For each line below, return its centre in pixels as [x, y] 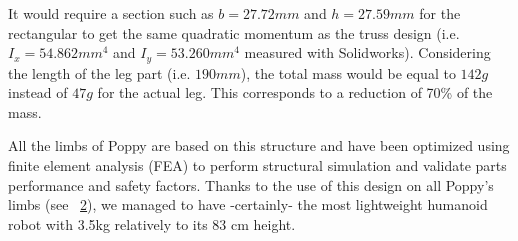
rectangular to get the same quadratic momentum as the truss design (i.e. [234, 32]
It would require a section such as [111, 13]
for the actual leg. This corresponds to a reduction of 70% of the [295, 92]
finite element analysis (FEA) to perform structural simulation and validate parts [257, 165]
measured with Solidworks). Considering [367, 52]
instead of [38, 92]
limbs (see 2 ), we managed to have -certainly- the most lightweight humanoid [248, 204]
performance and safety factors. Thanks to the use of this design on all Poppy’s [251, 184]
